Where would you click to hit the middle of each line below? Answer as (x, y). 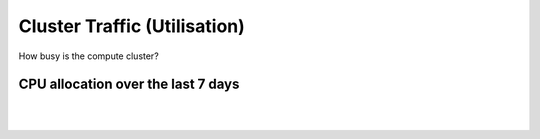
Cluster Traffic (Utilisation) (131, 26)
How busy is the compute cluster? (88, 56)
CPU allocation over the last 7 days (129, 84)
